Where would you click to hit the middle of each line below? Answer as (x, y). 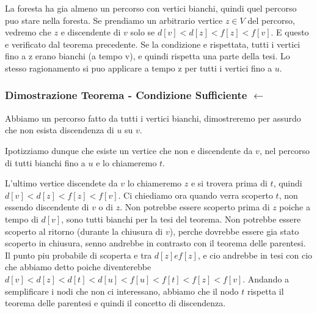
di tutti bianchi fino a (45, 162)
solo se (143, 32)
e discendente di (91, 32)
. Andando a (266, 278)
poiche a (295, 207)
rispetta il (265, 291)
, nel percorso (285, 150)
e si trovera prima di (229, 183)
